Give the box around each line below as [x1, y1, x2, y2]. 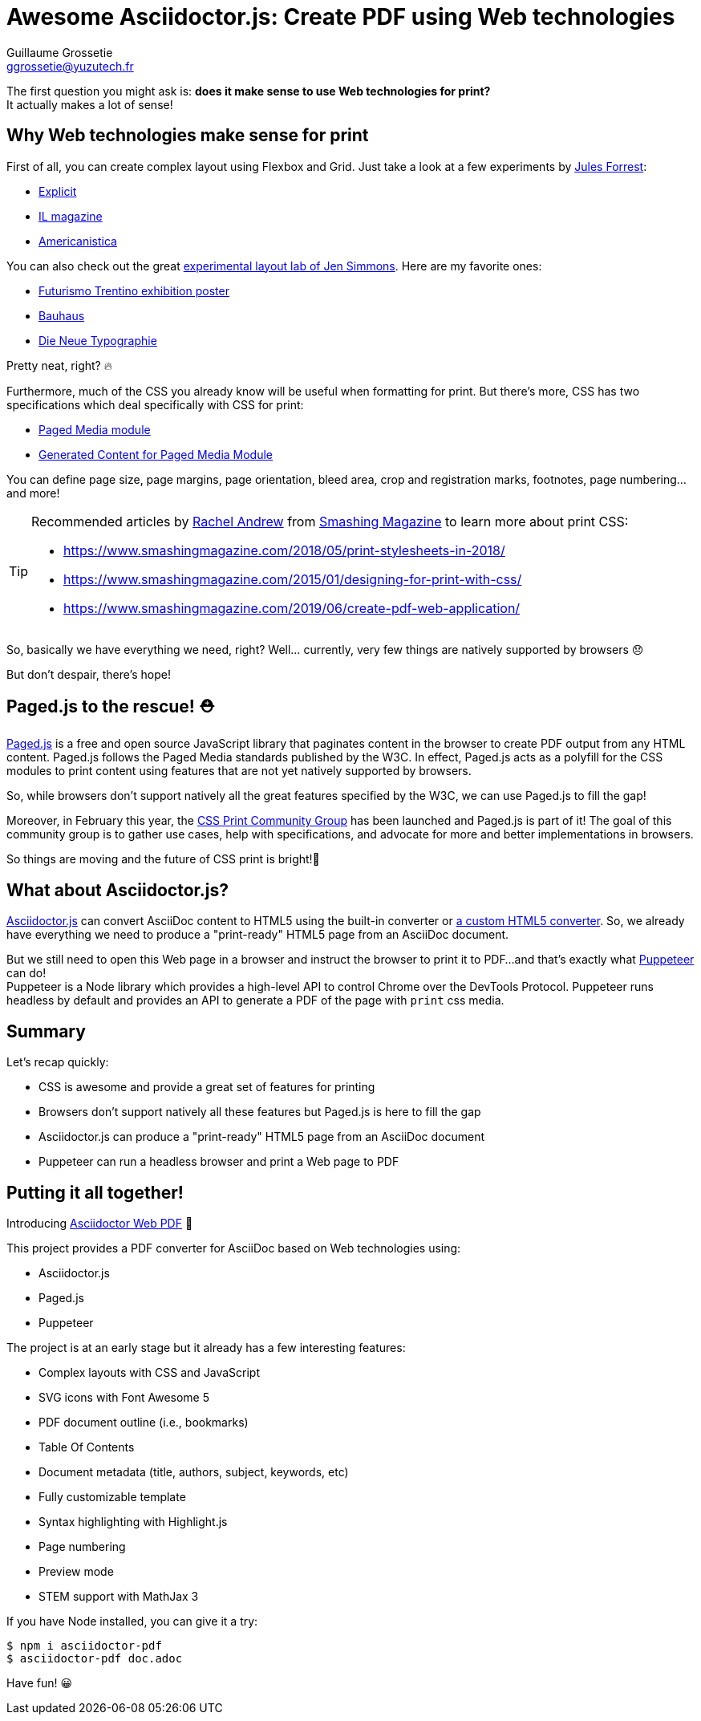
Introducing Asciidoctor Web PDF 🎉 [6, 1216, 193, 1230]
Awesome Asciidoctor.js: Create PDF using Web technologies [6, 3, 675, 30]
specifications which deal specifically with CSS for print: [6, 397, 304, 412]
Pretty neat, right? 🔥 [6, 358, 112, 372]
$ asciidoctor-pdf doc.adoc [6, 1651, 183, 1665]
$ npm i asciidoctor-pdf [6, 1638, 162, 1652]
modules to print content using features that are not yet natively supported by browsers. [6, 764, 472, 778]
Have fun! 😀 [6, 1675, 73, 1690]
